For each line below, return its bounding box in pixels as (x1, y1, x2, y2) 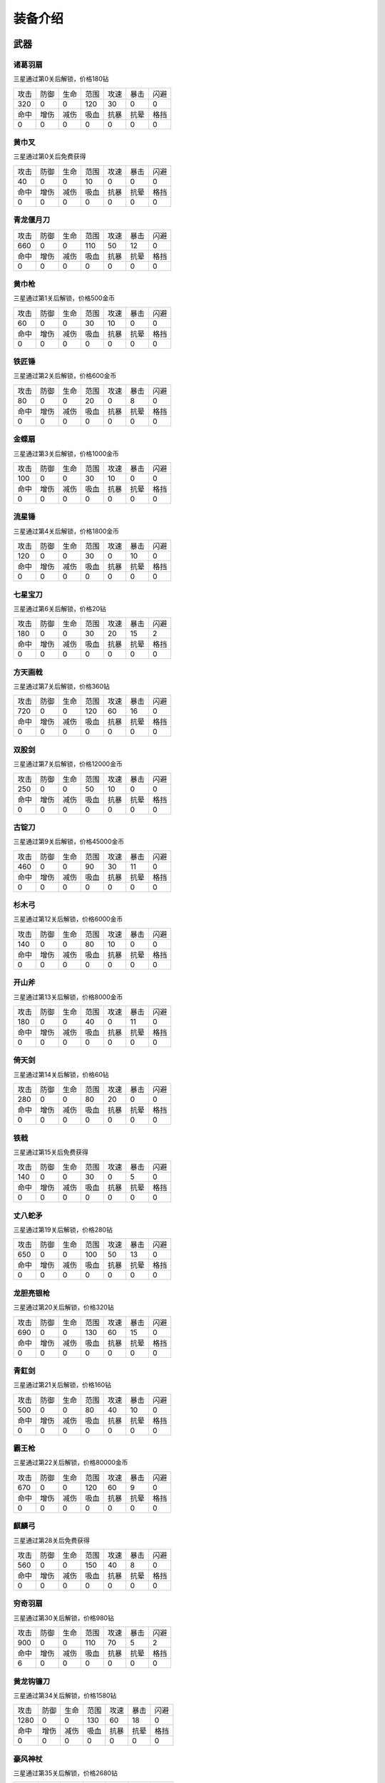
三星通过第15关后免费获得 (13, 1148, 88, 1156)
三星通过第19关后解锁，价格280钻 (13, 1225, 113, 1234)
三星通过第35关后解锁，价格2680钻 (13, 1769, 118, 1777)
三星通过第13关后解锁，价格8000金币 (13, 992, 123, 1001)
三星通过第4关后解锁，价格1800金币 (13, 526, 120, 535)
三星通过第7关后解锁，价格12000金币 (13, 760, 123, 768)
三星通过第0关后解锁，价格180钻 (13, 75, 110, 83)
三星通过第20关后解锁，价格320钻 (13, 1303, 114, 1312)
